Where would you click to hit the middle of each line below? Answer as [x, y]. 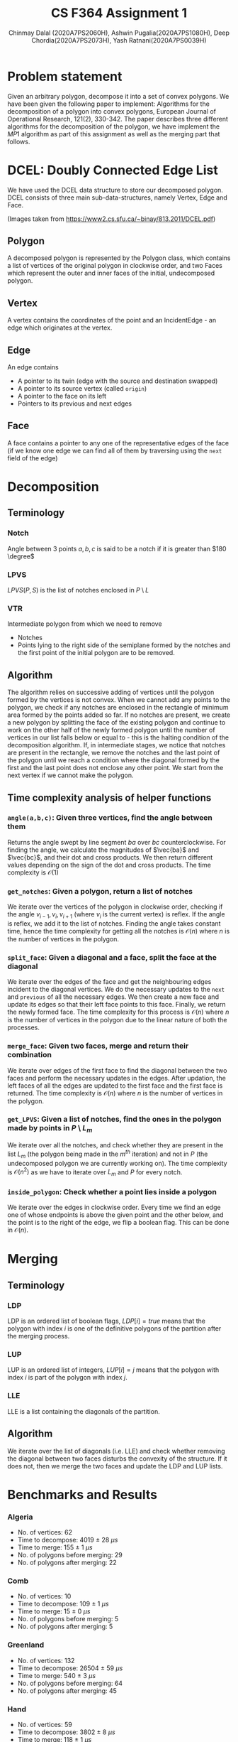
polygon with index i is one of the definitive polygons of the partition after [114, 1329]
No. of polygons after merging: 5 [65, 1627]
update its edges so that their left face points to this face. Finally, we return [117, 1005]
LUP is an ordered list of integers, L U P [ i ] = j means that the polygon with [113, 1370]
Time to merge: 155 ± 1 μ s [55, 1547]
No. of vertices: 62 [45, 1532]
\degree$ [21, 556]
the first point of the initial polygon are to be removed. [96, 653]
